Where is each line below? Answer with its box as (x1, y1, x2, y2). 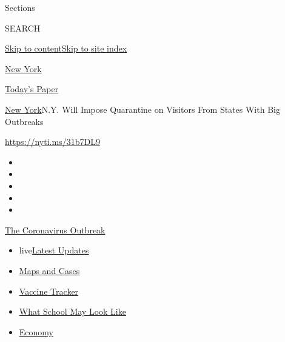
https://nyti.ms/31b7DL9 (5, 135, 100, 148)
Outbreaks (5, 115, 44, 127)
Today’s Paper (5, 82, 59, 95)
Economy (19, 325, 53, 338)
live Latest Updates (19, 244, 89, 256)
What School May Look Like (19, 305, 126, 318)
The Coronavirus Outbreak (5, 223, 106, 236)
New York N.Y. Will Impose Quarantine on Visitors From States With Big (5, 102, 280, 115)
